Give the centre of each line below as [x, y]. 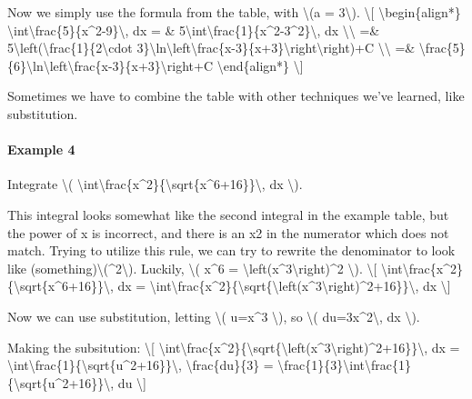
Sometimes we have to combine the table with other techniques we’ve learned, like [236, 96]
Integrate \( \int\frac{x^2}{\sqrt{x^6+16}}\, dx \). [155, 184]
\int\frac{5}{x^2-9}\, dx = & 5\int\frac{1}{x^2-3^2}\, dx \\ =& [194, 30]
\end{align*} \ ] [260, 65]
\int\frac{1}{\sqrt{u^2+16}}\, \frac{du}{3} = [141, 365]
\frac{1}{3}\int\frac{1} [345, 365]
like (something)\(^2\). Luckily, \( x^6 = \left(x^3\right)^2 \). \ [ [192, 268]
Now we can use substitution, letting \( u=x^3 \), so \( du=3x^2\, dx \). [214, 316]
